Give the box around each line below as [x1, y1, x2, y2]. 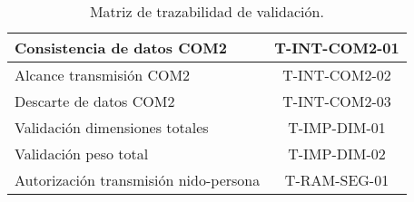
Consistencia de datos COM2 [15, 37, 228, 58]
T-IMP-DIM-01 [288, 117, 386, 138]
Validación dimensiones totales [15, 117, 209, 138]
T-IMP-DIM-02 [288, 143, 386, 164]
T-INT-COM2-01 [274, 37, 399, 58]
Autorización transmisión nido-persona [15, 169, 261, 190]
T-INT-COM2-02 [282, 64, 391, 85]
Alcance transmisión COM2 [15, 64, 191, 85]
